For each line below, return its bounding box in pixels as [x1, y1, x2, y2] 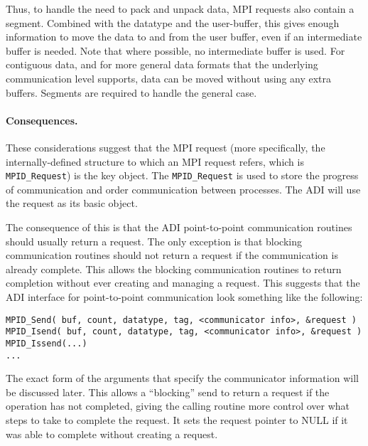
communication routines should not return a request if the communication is [6, 248, 338, 262]
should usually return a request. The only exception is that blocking [6, 233, 302, 248]
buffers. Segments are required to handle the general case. [6, 85, 257, 100]
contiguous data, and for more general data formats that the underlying [6, 57, 318, 72]
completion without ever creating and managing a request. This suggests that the [6, 275, 360, 290]
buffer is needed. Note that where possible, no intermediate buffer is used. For [6, 43, 345, 58]
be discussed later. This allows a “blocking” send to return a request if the [6, 384, 330, 399]
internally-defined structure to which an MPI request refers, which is [6, 154, 304, 169]
